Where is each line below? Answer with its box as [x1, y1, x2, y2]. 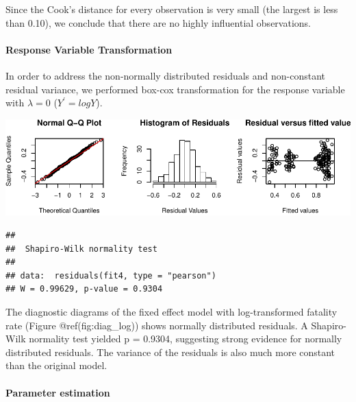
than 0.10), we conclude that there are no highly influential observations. [5, 15, 311, 29]
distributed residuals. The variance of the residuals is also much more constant [5, 344, 335, 359]
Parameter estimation [5, 385, 110, 399]
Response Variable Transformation [5, 42, 173, 56]
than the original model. [5, 358, 107, 373]
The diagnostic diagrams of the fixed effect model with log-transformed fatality [5, 304, 338, 318]
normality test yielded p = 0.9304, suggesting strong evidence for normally [29, 331, 342, 346]
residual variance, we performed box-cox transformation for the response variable [5, 82, 345, 96]
